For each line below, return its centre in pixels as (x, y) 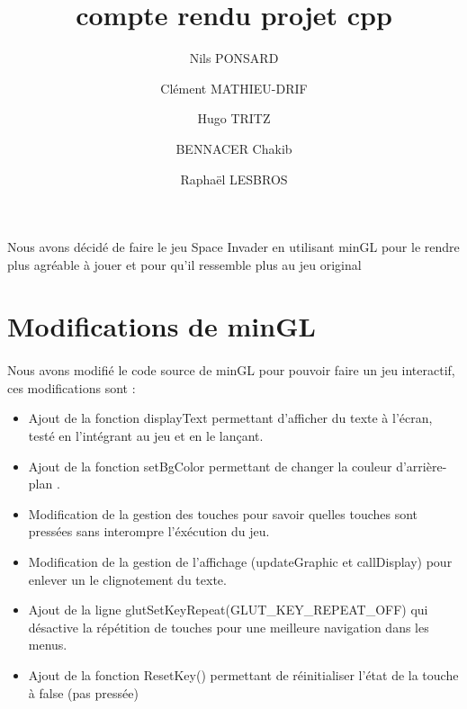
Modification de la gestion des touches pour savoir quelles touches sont (223, 513)
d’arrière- (422, 466)
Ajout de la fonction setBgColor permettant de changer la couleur (210, 466)
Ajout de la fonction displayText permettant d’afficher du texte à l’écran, (230, 418)
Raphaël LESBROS (234, 179)
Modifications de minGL (162, 326)
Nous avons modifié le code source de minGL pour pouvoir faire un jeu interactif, (231, 370)
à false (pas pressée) (83, 692)
